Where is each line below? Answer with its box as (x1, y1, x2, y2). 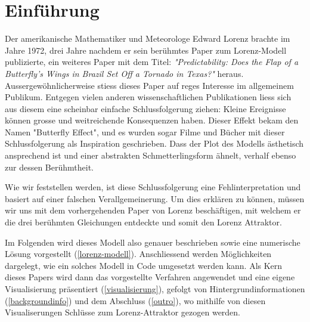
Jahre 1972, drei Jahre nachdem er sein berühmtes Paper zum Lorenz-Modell (5, 44, 287, 56)
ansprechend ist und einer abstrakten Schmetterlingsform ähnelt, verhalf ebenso (5, 149, 296, 162)
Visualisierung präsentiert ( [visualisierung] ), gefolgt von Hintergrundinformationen (5, 283, 305, 295)
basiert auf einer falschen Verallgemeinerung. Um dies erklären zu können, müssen (5, 192, 305, 205)
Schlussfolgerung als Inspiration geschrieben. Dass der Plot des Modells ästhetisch (5, 137, 304, 150)
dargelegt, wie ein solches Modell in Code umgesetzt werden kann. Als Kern (5, 259, 283, 271)
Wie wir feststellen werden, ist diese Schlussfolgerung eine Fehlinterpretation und (5, 181, 301, 193)
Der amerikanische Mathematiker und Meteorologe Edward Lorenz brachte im (5, 32, 290, 45)
